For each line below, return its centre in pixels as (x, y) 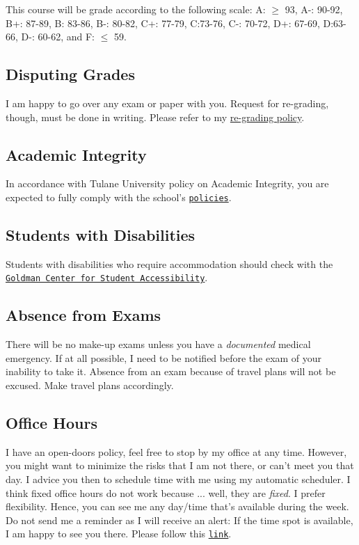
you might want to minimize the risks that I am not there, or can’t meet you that (180, 465)
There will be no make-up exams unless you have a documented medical (158, 344)
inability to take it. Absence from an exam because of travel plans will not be (171, 371)
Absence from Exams (83, 315)
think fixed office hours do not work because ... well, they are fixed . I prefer (166, 492)
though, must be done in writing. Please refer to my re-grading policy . (155, 117)
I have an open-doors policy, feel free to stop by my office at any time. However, (176, 451)
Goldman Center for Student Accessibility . (107, 277)
